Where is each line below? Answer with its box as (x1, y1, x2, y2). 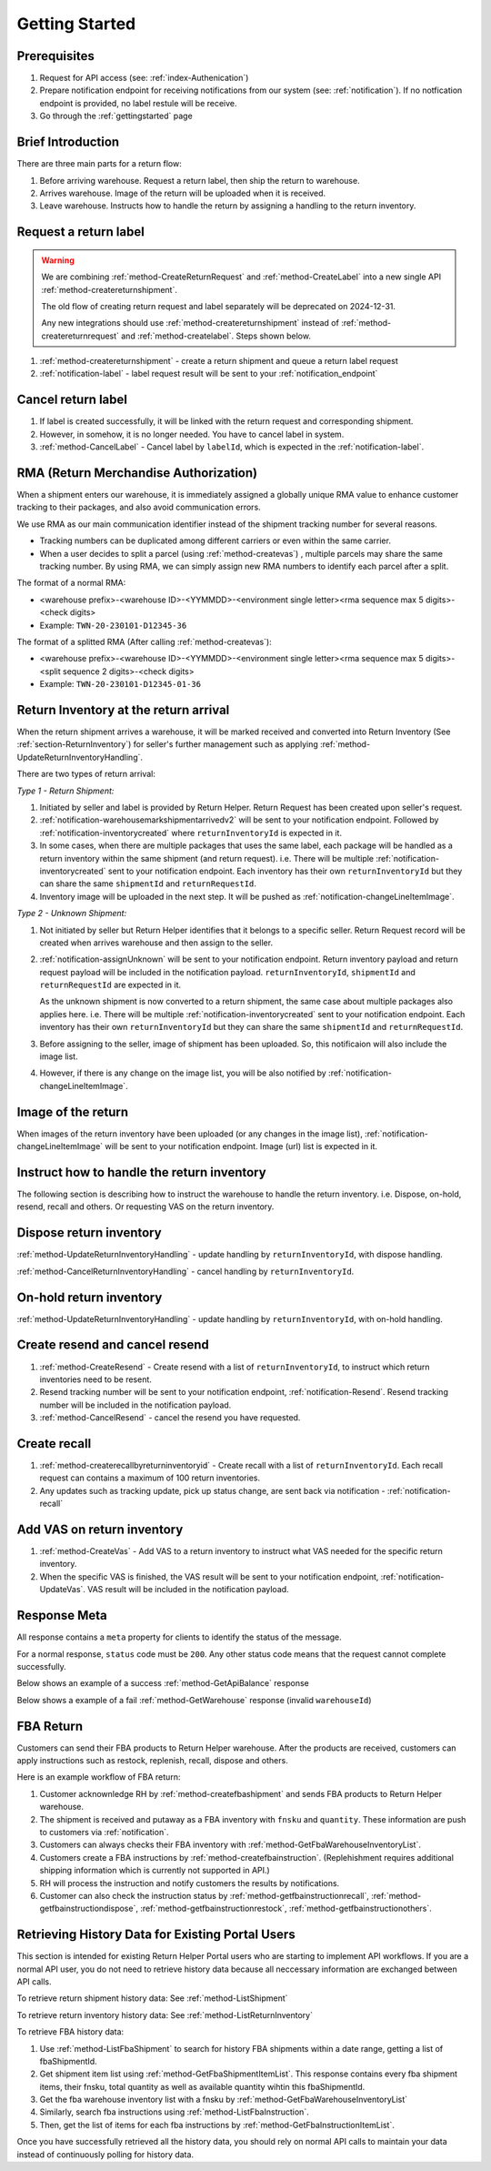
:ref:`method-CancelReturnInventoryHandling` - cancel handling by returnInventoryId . (16, 1266, 355, 1277)
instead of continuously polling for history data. (16, 2148, 195, 2160)
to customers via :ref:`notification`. (39, 1826, 169, 1837)
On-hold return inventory (16, 1289, 163, 1305)
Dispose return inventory (16, 1225, 163, 1241)
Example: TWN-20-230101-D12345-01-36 (39, 679, 202, 690)
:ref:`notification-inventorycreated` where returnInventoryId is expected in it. (39, 827, 343, 838)
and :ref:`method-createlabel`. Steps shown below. (121, 330, 311, 341)
